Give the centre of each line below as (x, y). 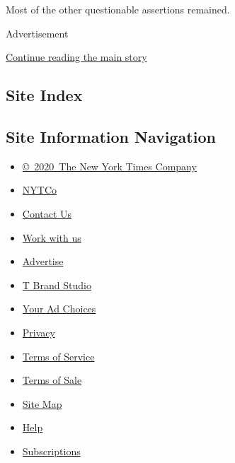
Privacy (39, 332)
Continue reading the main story (76, 57)
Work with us (52, 237)
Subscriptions (51, 451)
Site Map (42, 403)
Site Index (44, 95)
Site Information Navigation (111, 136)
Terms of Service (58, 356)
